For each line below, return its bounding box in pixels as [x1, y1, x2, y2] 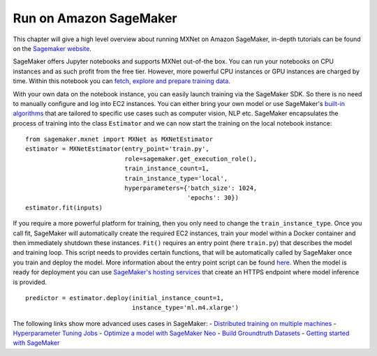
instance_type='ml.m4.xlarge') [131, 304, 239, 312]
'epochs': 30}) [186, 194, 239, 202]
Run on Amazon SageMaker [13, 10, 177, 26]
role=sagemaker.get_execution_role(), [124, 154, 258, 163]
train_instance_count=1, [124, 165, 209, 172]
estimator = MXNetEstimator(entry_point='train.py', [25, 145, 209, 153]
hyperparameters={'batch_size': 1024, [124, 184, 258, 192]
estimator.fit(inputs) [25, 203, 103, 212]
